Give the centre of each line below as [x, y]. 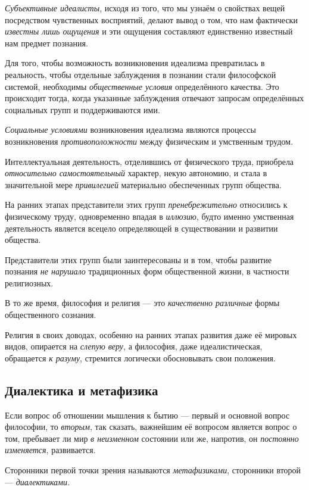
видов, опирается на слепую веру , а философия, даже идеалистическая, [134, 346]
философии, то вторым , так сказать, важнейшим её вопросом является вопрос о [151, 427]
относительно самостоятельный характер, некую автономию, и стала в [136, 173]
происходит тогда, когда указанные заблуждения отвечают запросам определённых [154, 98]
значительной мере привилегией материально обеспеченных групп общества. [143, 184]
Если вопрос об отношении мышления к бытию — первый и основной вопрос [147, 415]
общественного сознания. [51, 315]
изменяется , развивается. [50, 450]
